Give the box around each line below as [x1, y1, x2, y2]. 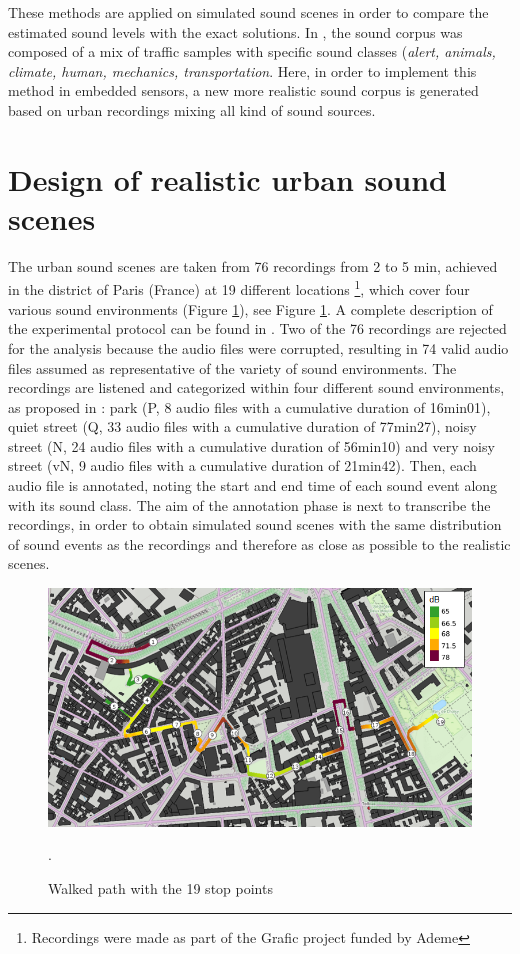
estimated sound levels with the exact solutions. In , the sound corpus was [8, 21, 463, 42]
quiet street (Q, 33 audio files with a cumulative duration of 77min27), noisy [8, 416, 477, 437]
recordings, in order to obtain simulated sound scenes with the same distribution [8, 514, 502, 535]
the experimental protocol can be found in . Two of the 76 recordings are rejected [8, 318, 507, 339]
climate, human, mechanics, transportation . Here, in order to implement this [8, 60, 477, 81]
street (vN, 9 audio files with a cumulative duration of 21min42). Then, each [8, 455, 477, 476]
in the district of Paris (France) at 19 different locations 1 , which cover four [8, 276, 470, 300]
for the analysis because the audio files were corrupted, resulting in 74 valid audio [8, 337, 509, 358]
